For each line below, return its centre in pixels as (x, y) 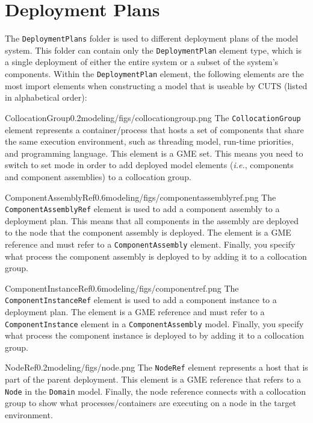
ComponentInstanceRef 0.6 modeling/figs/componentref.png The (122, 288)
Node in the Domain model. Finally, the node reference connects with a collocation (156, 391)
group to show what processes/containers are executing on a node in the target (150, 403)
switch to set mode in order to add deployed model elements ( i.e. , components (149, 165)
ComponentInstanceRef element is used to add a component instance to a (141, 300)
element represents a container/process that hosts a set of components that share (154, 129)
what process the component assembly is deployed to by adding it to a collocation (156, 256)
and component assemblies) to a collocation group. (98, 176)
